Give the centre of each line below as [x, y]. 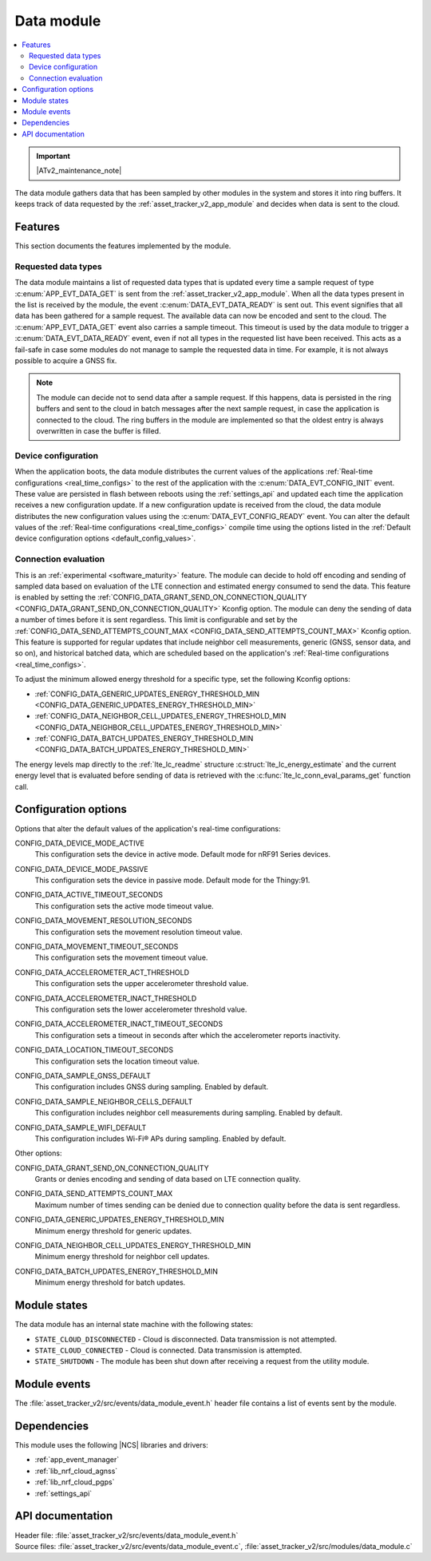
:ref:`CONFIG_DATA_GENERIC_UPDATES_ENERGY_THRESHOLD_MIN [147, 694]
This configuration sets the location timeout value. [117, 1061]
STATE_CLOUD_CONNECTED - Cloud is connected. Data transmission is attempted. [168, 1350]
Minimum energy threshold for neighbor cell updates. [122, 1257]
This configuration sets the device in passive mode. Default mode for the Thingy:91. [172, 880]
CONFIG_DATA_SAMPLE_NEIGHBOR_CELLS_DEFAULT [104, 1101]
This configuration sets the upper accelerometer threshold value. [142, 984]
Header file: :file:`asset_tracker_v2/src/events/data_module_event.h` [127, 1535]
